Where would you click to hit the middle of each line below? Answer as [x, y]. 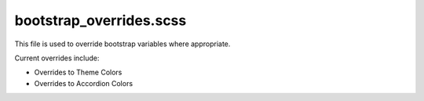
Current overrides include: [57, 58]
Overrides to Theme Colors [78, 72]
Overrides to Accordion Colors [84, 83]
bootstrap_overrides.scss [101, 20]
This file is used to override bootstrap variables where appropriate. [122, 44]
